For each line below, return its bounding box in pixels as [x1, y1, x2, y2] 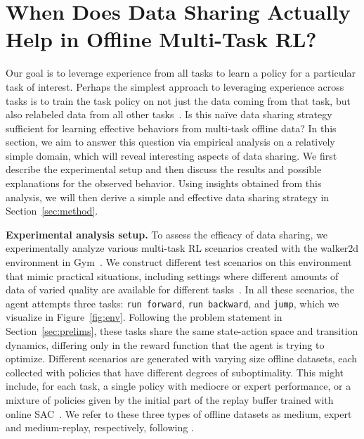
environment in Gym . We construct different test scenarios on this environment [6, 255, 352, 269]
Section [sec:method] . [6, 203, 98, 218]
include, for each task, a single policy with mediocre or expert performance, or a [6, 378, 351, 393]
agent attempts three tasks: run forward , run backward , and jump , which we [6, 295, 339, 310]
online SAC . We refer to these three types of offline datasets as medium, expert [6, 406, 352, 421]
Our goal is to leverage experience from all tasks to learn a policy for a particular [6, 65, 356, 80]
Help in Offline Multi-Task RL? [6, 25, 317, 53]
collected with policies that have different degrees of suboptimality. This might [6, 364, 344, 379]
